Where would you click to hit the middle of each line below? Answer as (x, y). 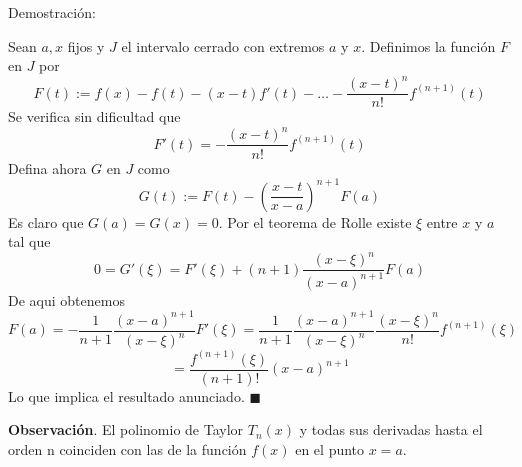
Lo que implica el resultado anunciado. (126, 395)
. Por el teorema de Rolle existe (315, 221)
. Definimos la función (428, 45)
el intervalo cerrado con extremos (223, 45)
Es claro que (46, 221)
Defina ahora (47, 167)
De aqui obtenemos (66, 299)
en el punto (330, 448)
